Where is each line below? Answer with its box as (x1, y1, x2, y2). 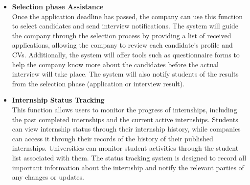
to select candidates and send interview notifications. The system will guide (12, 21, 238, 31)
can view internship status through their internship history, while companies (12, 124, 241, 134)
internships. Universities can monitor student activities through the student (12, 143, 239, 153)
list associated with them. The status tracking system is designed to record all (12, 152, 247, 162)
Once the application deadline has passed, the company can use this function (12, 11, 243, 21)
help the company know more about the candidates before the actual (12, 59, 219, 69)
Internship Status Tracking (12, 95, 105, 105)
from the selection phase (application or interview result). (12, 78, 185, 88)
